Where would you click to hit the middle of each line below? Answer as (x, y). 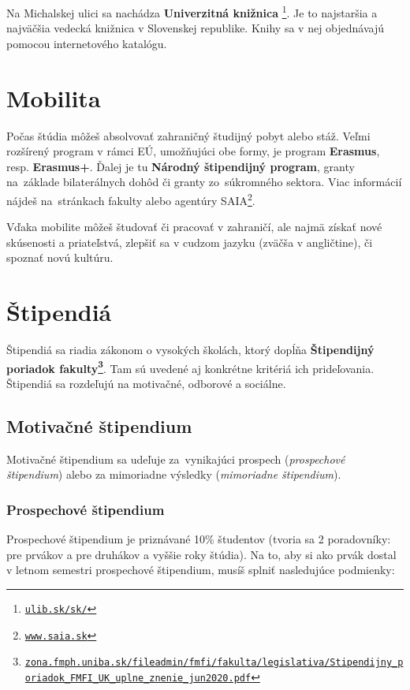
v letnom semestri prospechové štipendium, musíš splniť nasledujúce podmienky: (201, 570)
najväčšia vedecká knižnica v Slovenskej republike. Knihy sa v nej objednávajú (196, 28)
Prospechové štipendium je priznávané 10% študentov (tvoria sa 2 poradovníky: (199, 539)
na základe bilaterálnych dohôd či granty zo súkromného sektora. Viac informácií (204, 182)
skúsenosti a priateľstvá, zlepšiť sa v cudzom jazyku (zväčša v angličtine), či (190, 242)
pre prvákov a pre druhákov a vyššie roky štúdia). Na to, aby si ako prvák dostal (201, 554)
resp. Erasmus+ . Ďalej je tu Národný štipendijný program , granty (181, 166)
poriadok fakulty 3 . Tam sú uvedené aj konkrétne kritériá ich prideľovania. (190, 367)
